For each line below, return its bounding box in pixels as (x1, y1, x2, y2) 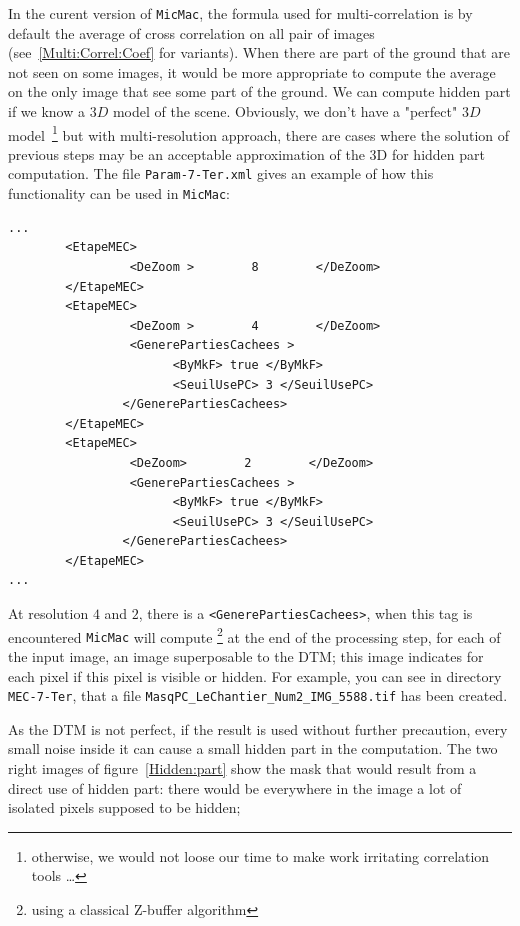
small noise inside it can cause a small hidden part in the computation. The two (8, 738, 498, 759)
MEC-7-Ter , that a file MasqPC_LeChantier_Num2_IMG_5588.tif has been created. (8, 685, 508, 706)
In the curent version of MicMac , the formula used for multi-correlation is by (8, 3, 473, 23)
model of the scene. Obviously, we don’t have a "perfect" (112, 101, 458, 122)
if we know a (8, 101, 85, 122)
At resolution (8, 603, 89, 624)
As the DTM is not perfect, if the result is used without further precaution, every (8, 718, 508, 739)
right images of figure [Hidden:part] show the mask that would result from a (8, 758, 477, 779)
